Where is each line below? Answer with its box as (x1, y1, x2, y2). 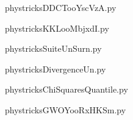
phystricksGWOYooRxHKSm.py (5, 103, 126, 116)
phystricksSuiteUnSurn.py (5, 42, 102, 55)
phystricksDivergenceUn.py (5, 62, 106, 75)
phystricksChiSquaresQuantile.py (5, 83, 128, 96)
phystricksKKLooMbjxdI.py (5, 21, 109, 34)
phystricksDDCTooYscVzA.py (5, 1, 117, 13)
